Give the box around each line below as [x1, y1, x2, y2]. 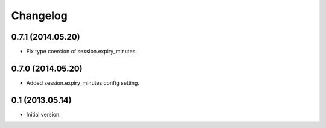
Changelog [11, 9, 68, 22]
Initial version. [26, 111, 62, 118]
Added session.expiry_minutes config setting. [26, 79, 140, 87]
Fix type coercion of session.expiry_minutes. [26, 48, 137, 55]
